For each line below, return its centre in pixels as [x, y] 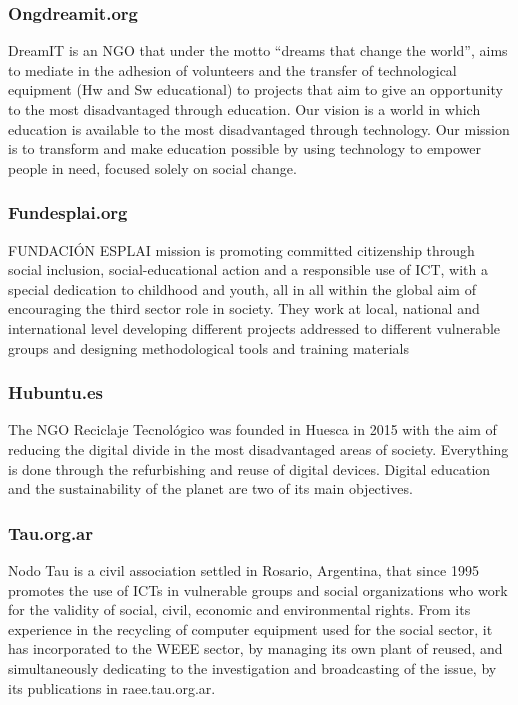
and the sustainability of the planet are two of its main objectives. [210, 488]
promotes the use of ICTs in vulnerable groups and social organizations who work [258, 589]
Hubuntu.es [56, 392]
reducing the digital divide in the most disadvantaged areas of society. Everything [258, 448]
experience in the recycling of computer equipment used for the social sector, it [250, 628]
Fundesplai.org [68, 212]
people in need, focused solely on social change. [152, 167]
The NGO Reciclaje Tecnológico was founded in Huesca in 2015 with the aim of [252, 429]
